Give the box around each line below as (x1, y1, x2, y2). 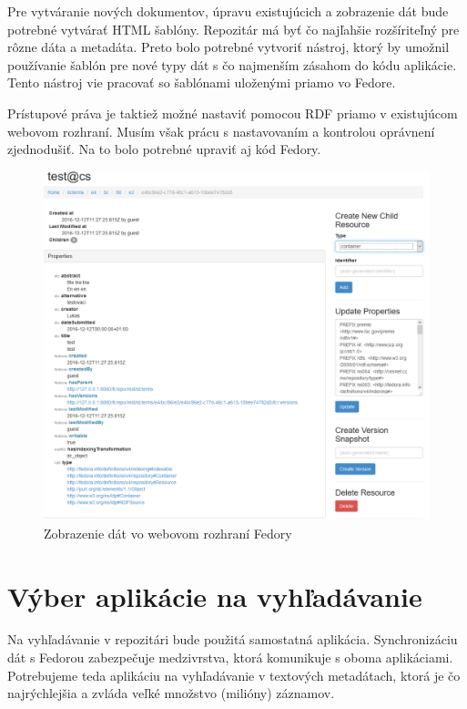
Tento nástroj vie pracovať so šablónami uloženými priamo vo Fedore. (7, 73, 396, 92)
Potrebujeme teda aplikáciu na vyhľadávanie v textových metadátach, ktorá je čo (7, 665, 461, 684)
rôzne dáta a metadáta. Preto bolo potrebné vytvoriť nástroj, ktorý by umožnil (7, 37, 450, 57)
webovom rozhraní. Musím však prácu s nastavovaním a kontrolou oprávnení (7, 121, 435, 140)
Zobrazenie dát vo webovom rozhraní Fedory (44, 523, 292, 542)
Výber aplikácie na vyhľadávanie (7, 577, 422, 614)
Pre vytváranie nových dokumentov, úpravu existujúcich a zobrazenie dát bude (7, 2, 449, 20)
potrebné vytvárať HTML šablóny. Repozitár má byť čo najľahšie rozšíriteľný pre (7, 19, 460, 38)
